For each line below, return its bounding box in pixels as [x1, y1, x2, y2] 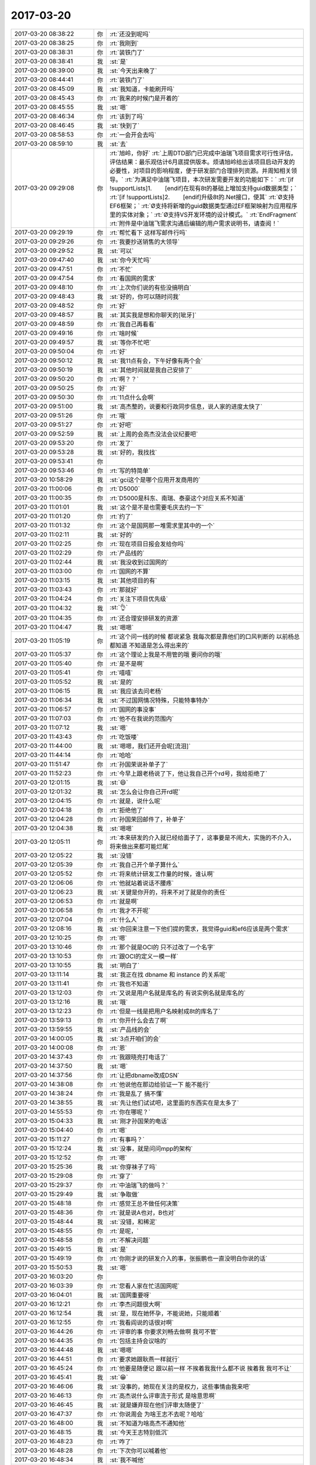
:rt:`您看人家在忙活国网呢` [109, 1282, 180, 1290]
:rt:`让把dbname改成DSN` [109, 1071, 180, 1079]
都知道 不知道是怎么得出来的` [109, 641, 190, 649]
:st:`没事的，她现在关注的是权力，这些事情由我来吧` [109, 1382, 251, 1391]
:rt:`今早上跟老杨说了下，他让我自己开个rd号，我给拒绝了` [109, 769, 267, 778]
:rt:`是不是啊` [109, 659, 145, 667]
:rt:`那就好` [109, 585, 139, 594]
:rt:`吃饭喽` [109, 732, 139, 741]
